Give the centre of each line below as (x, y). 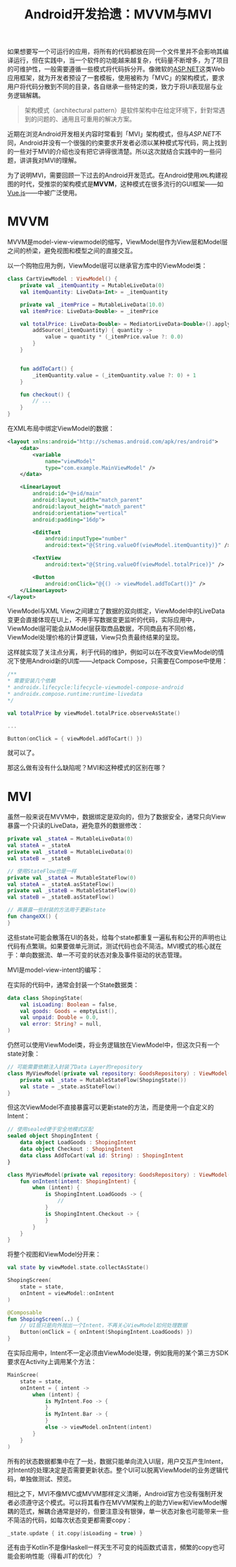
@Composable (25, 1313)
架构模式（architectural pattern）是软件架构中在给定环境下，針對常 (122, 110)
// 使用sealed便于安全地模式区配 (50, 1130)
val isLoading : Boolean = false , (69, 1005)
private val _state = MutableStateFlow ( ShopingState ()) (104, 1080)
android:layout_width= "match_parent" (87, 500)
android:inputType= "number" (86, 539)
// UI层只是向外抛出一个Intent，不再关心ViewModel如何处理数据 (104, 1325)
